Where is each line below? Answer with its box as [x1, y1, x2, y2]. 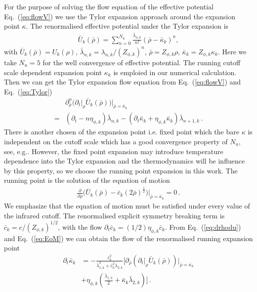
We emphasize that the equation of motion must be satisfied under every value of [4, 201, 250, 211]
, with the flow [58, 221, 102, 232]
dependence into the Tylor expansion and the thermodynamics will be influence [4, 156, 245, 166]
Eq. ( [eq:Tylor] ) [4, 86, 52, 96]
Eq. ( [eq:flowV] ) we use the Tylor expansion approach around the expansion [4, 11, 236, 21]
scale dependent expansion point [4, 67, 102, 77]
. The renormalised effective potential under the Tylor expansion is [26, 21, 229, 31]
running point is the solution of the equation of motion [4, 175, 170, 185]
